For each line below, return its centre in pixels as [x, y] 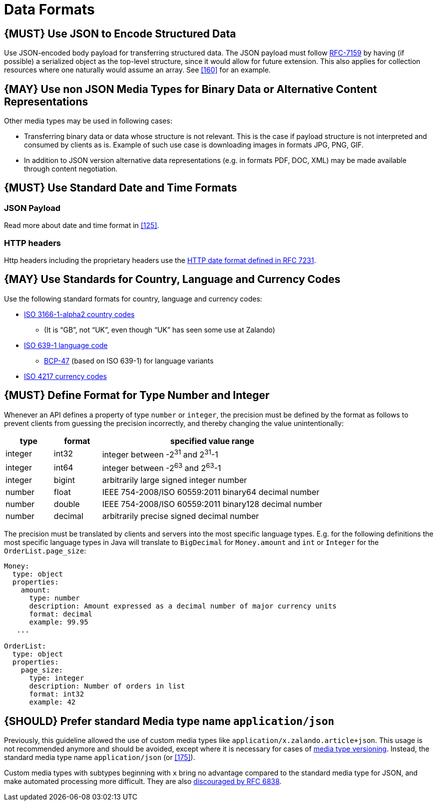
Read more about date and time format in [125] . [82, 225]
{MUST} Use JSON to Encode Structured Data [120, 33]
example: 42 [52, 702]
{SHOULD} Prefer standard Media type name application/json [169, 721]
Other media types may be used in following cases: [88, 121]
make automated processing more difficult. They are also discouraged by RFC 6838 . [143, 781]
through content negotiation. [71, 169]
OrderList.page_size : [45, 551]
